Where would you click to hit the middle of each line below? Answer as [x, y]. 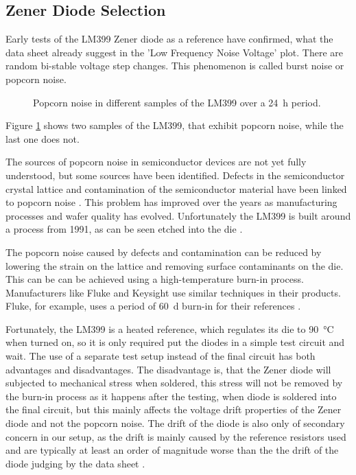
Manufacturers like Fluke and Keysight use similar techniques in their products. [173, 292]
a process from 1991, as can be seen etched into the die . [124, 229]
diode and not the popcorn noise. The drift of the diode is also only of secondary [175, 423]
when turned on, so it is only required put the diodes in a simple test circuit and [175, 342]
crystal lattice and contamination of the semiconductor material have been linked [176, 188]
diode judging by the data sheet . [75, 463]
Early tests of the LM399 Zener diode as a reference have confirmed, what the [169, 39]
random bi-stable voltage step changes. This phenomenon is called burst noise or [175, 66]
